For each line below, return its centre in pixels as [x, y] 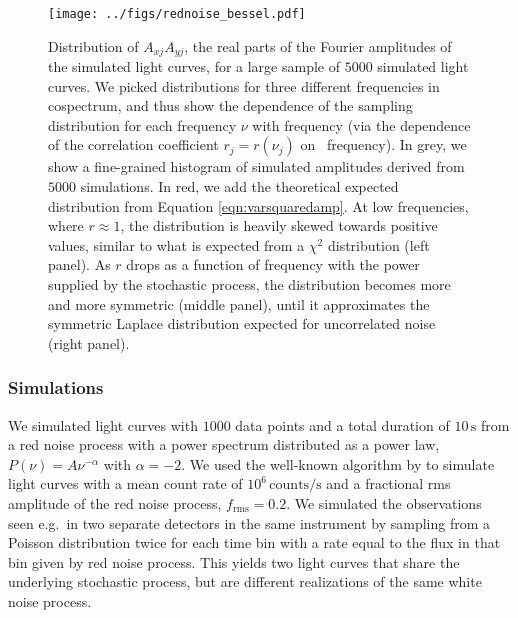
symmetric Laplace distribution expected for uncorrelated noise [242, 323]
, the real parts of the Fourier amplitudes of [318, 45]
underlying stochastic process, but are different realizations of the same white [245, 581]
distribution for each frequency [142, 124]
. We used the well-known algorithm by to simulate [338, 463]
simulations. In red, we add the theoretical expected [239, 186]
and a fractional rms [388, 483]
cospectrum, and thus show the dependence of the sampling [230, 105]
